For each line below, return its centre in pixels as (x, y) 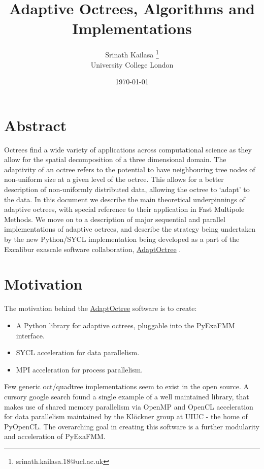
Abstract (36, 125)
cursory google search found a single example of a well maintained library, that (127, 396)
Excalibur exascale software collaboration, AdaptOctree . (93, 249)
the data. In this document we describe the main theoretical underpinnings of (125, 199)
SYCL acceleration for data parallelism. (78, 352)
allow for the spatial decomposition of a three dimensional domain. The (115, 159)
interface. (30, 335)
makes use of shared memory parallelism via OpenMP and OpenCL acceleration (129, 406)
